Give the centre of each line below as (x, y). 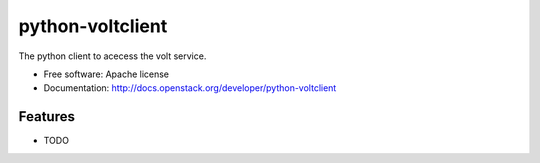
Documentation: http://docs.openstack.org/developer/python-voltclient (190, 88)
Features (46, 116)
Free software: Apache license (106, 74)
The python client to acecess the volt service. (112, 56)
